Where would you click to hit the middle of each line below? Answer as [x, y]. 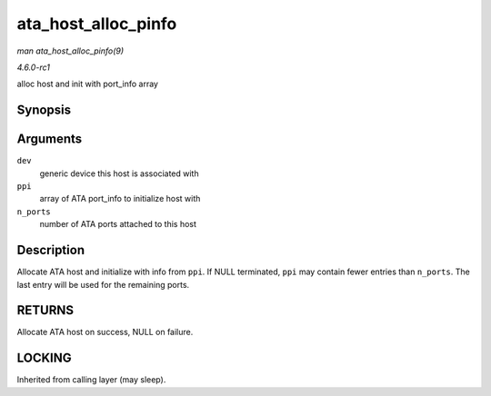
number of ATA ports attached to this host [118, 224]
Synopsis [44, 110]
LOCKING [44, 358]
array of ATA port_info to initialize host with [120, 199]
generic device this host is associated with [119, 173]
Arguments [50, 139]
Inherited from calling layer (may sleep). [91, 380]
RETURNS [45, 310]
